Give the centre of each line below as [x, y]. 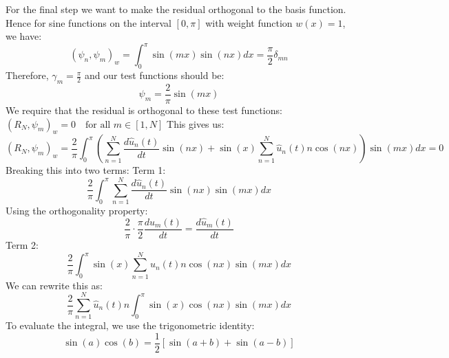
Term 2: [22, 244]
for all [98, 125]
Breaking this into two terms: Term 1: [86, 170]
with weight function [249, 22]
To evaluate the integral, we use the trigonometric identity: [130, 325]
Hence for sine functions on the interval [88, 22]
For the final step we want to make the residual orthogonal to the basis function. [176, 9]
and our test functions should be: [154, 75]
